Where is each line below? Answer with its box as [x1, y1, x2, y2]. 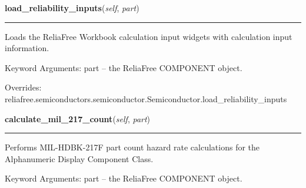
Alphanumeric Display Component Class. [5, 152, 154, 164]
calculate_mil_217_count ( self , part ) [5, 112, 151, 125]
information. [5, 42, 49, 54]
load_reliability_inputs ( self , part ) [5, 2, 139, 14]
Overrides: [5, 81, 42, 93]
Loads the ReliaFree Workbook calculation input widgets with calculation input [5, 30, 292, 42]
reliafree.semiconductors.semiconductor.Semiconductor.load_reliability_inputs [5, 92, 287, 105]
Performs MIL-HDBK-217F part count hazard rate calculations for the [5, 141, 260, 153]
